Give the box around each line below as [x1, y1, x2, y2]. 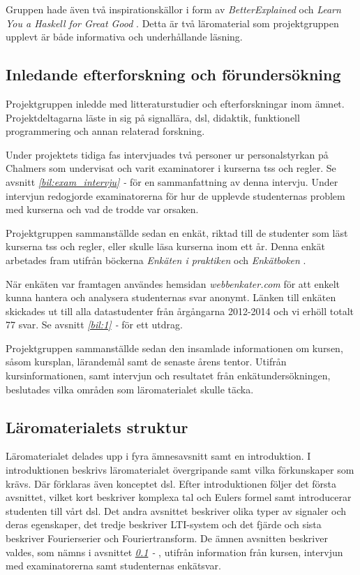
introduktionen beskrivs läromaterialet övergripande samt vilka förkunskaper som [6, 463, 354, 477]
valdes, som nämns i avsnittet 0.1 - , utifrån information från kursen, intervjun [6, 544, 343, 559]
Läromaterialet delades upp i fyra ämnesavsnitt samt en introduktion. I [6, 449, 311, 463]
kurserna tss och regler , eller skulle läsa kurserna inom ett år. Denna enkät [6, 239, 325, 254]
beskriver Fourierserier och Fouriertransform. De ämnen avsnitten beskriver [6, 531, 328, 546]
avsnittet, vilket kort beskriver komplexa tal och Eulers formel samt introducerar [6, 490, 352, 504]
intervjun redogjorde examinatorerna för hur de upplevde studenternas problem [6, 188, 345, 203]
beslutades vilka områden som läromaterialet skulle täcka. [6, 381, 254, 396]
